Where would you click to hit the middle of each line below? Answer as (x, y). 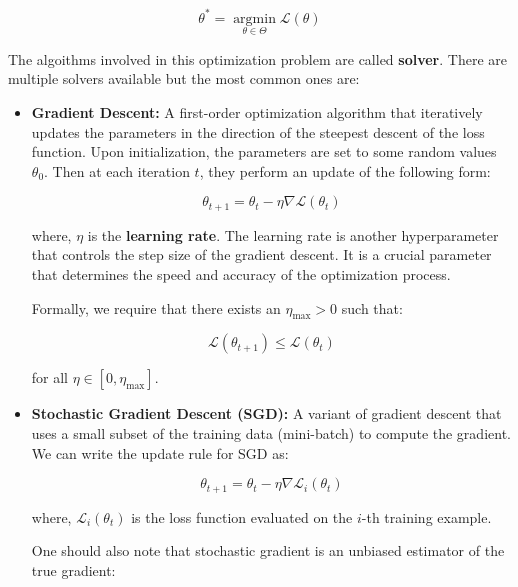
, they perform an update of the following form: (345, 170)
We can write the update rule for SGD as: (160, 452)
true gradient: (73, 569)
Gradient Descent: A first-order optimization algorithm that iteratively (257, 111)
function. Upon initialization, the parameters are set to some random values (264, 151)
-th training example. (426, 516)
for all (50, 377)
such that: (372, 307)
